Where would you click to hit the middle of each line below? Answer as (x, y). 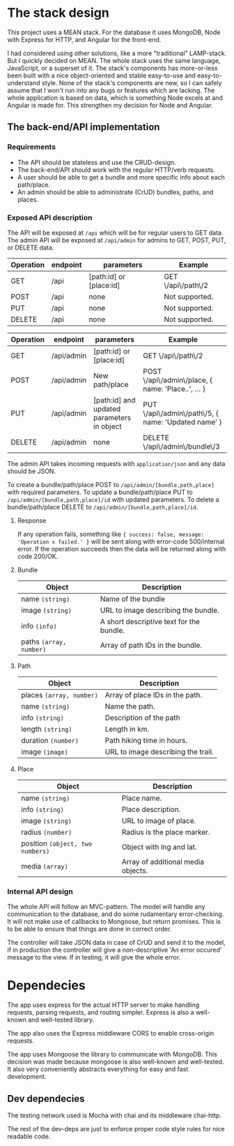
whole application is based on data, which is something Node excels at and (115, 97)
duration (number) (49, 740)
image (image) (44, 751)
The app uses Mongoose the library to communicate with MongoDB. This (112, 1054)
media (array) (44, 866)
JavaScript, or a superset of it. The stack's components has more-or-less (112, 68)
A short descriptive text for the (150, 621)
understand (24, 82)
